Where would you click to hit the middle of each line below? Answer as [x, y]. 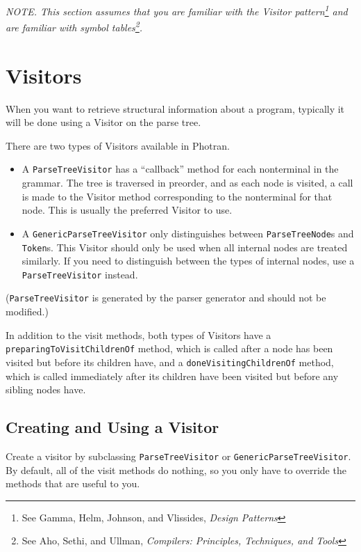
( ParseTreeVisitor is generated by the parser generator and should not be [166, 298]
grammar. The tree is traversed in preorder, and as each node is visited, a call [187, 183]
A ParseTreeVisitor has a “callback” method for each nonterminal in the [180, 169]
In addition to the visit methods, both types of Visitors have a [138, 334]
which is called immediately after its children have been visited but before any [172, 376]
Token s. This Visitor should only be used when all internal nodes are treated [185, 247]
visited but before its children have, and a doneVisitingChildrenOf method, [170, 362]
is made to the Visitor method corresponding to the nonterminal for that [177, 196]
